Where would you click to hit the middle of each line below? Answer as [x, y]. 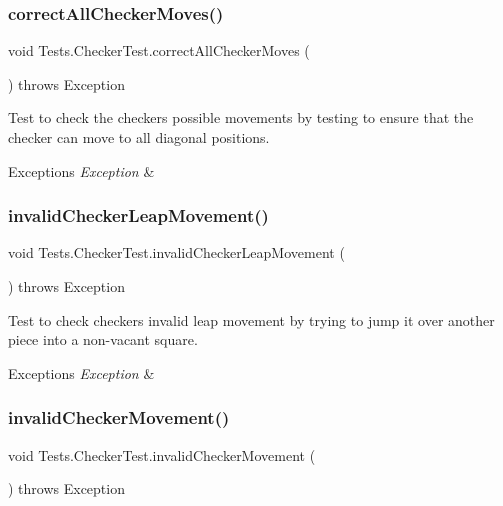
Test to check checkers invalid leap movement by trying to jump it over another [251, 319]
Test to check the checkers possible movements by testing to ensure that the [241, 117]
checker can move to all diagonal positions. [139, 137]
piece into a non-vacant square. [103, 339]
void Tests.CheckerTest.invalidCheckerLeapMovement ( [176, 252]
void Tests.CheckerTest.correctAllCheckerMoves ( [159, 50]
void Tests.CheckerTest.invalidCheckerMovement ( [162, 454]
